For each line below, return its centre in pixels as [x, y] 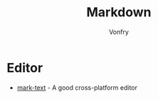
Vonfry [119, 32]
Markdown [119, 12]
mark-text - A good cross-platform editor [77, 87]
